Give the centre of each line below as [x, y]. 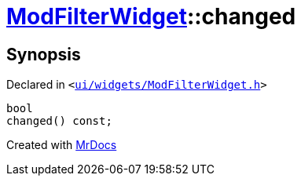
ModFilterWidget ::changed [151, 16]
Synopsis [44, 54]
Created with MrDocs [62, 145]
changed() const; [59, 121]
